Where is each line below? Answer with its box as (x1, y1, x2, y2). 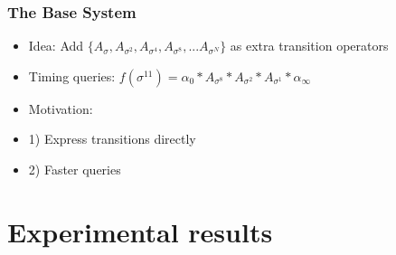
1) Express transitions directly (28, 129, 196, 148)
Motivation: (28, 99, 93, 118)
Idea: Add (28, 36, 84, 55)
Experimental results (7, 212, 273, 250)
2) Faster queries (28, 160, 121, 178)
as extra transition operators (230, 36, 389, 55)
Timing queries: (28, 66, 116, 85)
